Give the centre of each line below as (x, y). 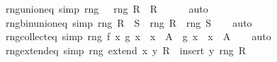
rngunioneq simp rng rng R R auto (107, 8)
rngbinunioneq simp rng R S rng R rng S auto (129, 22)
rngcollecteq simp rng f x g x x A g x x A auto (138, 36)
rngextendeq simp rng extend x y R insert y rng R (126, 50)
